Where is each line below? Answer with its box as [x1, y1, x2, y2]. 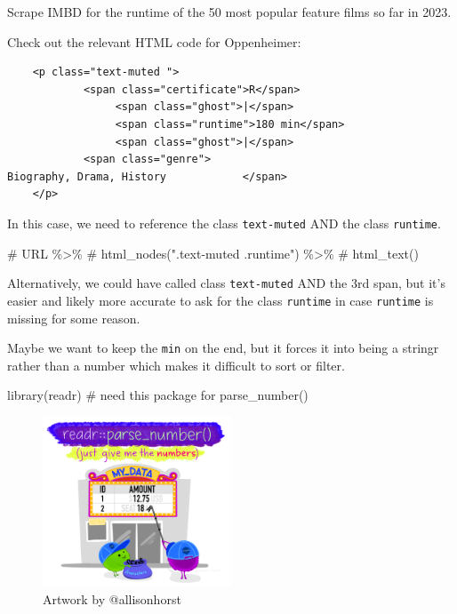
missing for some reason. [7, 308, 140, 327]
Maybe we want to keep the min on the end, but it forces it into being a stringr [7, 339, 439, 357]
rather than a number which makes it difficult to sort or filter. [7, 355, 345, 374]
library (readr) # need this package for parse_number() [7, 386, 309, 404]
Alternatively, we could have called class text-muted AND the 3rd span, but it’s [7, 274, 445, 292]
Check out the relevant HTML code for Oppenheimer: [7, 32, 301, 51]
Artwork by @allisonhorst [43, 590, 181, 609]
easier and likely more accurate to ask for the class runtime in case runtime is [7, 291, 434, 309]
